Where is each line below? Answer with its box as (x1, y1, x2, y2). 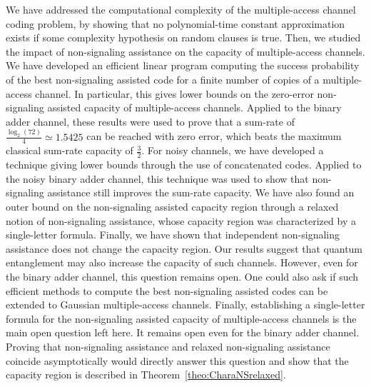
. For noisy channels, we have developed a (141, 143, 324, 158)
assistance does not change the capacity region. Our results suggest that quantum (6, 241, 363, 256)
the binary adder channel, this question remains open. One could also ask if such (6, 268, 359, 283)
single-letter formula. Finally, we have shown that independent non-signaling (6, 227, 340, 242)
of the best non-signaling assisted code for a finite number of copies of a (6, 71, 320, 86)
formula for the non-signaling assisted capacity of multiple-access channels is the (6, 311, 357, 326)
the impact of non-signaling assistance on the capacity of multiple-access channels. (6, 44, 365, 59)
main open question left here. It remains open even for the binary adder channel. (6, 325, 360, 340)
